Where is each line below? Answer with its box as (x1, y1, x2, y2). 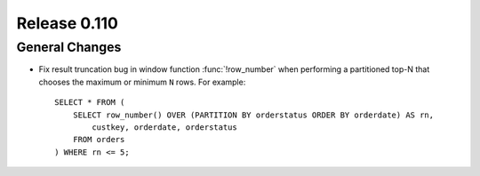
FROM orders (72, 134, 125, 145)
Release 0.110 (16, 13, 119, 33)
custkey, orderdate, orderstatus (92, 122, 237, 132)
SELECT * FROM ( (54, 98, 125, 108)
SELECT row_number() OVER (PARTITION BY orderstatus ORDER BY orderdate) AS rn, (72, 109, 435, 120)
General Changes (16, 39, 122, 55)
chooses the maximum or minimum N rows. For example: (38, 76, 246, 87)
